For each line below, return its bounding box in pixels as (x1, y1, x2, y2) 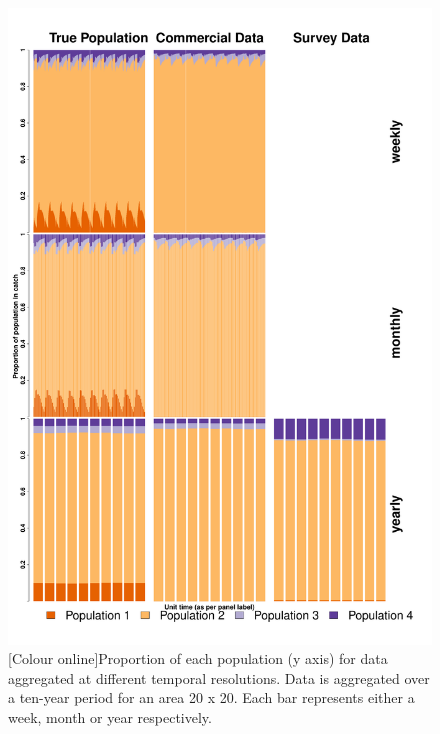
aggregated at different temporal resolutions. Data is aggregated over (8, 667, 430, 688)
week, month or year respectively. (8, 706, 212, 727)
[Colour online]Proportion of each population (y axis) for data (8, 648, 388, 669)
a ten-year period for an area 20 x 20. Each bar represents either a (8, 687, 415, 708)
